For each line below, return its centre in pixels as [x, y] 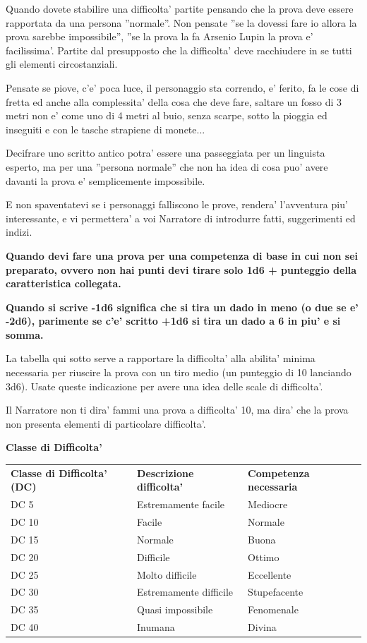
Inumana [156, 627]
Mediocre [268, 504]
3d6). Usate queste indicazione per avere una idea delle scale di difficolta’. [164, 386]
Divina [262, 627]
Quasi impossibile [175, 609]
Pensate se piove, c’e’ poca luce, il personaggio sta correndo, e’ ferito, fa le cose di [182, 87]
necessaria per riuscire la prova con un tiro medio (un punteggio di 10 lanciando [179, 372]
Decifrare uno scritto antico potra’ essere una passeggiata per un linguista [166, 153]
